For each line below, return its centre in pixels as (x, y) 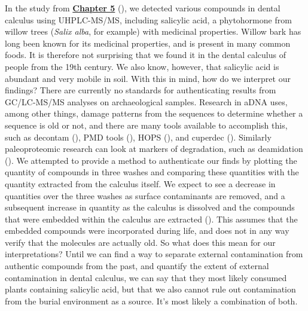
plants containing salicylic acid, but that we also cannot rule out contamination (150, 289)
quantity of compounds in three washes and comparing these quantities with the (152, 172)
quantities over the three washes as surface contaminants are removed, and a (145, 195)
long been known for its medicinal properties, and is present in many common (148, 43)
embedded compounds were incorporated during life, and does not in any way (147, 231)
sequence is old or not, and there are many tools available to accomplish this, (146, 125)
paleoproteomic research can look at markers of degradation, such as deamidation (154, 149)
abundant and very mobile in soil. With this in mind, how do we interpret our (148, 78)
